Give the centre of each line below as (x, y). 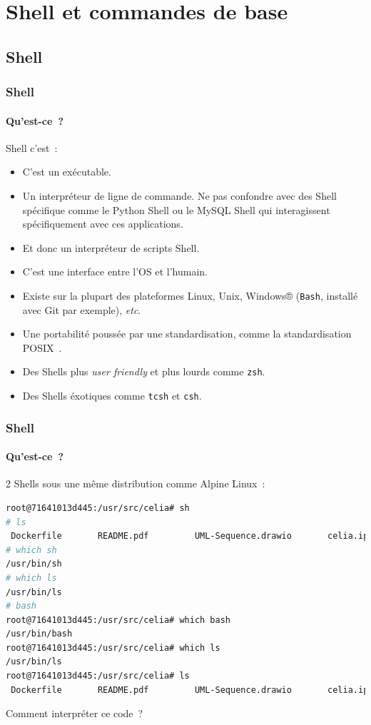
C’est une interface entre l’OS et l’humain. (115, 272)
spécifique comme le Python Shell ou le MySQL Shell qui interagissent (176, 209)
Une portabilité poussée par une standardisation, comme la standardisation (187, 334)
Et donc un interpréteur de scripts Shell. (111, 247)
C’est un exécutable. (67, 172)
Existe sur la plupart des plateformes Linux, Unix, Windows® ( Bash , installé (190, 295)
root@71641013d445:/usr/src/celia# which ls (113, 648)
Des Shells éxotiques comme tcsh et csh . (112, 396)
